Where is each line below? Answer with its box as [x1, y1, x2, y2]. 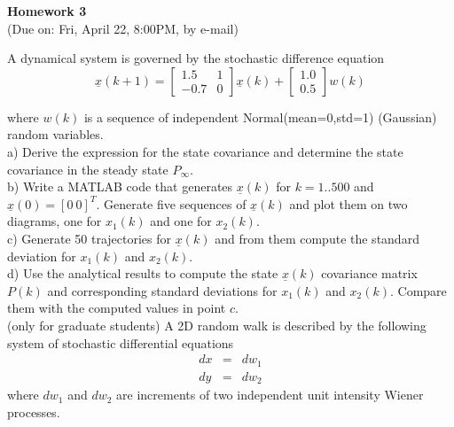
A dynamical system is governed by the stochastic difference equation [7, 49, 385, 67]
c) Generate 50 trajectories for [7, 229, 172, 247]
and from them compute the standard [215, 229, 419, 247]
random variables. [7, 125, 104, 144]
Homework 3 [7, 2, 87, 19]
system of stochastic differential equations [7, 333, 234, 352]
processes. [7, 402, 60, 421]
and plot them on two [289, 194, 408, 213]
